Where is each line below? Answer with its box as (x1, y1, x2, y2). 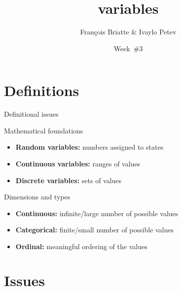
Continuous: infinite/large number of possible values (15, 208, 179, 218)
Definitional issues (4, 109, 59, 119)
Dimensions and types (4, 192, 71, 202)
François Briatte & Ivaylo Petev (80, 27, 177, 37)
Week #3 (113, 43, 143, 53)
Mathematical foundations (4, 125, 83, 135)
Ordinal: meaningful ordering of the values (15, 241, 147, 251)
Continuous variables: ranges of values (15, 159, 141, 169)
